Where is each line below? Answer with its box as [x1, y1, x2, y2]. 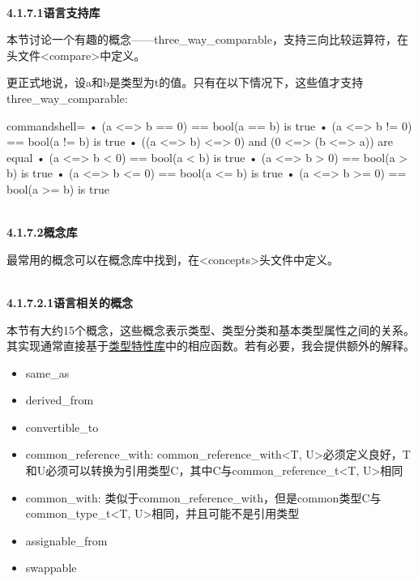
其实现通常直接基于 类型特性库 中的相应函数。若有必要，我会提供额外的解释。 [6, 337, 415, 354]
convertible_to [25, 418, 99, 435]
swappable [25, 559, 77, 576]
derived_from [25, 391, 94, 408]
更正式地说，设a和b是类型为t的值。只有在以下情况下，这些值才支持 [6, 74, 364, 91]
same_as [25, 364, 70, 381]
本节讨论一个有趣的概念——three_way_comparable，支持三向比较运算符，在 [6, 31, 408, 48]
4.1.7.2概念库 [6, 224, 78, 241]
